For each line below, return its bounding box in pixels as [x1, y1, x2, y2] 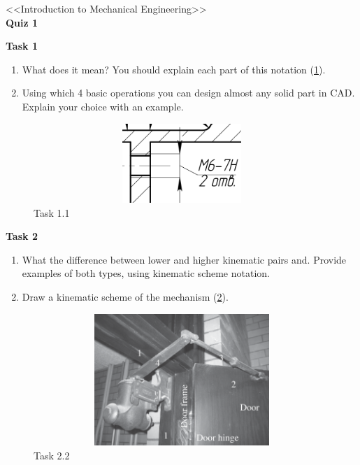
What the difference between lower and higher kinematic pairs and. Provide [22, 252, 347, 266]
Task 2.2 [34, 448, 70, 463]
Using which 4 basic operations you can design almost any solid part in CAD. [22, 85, 355, 100]
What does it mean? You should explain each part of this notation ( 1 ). [22, 62, 326, 76]
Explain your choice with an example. [22, 99, 184, 113]
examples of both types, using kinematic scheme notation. [22, 266, 270, 280]
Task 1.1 [34, 205, 70, 220]
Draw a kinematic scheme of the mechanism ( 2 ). [22, 289, 229, 303]
